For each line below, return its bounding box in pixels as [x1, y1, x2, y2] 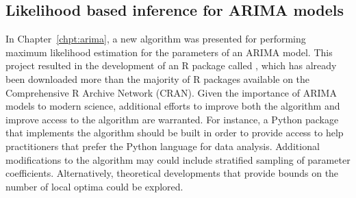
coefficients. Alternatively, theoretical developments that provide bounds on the [5, 166, 339, 180]
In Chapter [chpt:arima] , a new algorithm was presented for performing [5, 32, 306, 46]
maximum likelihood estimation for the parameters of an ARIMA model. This [5, 45, 333, 59]
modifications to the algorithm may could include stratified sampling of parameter [5, 152, 351, 166]
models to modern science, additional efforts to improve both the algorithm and [5, 99, 340, 113]
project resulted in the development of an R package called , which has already [5, 58, 337, 73]
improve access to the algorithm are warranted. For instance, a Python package [5, 112, 339, 126]
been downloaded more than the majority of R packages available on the [5, 71, 310, 86]
